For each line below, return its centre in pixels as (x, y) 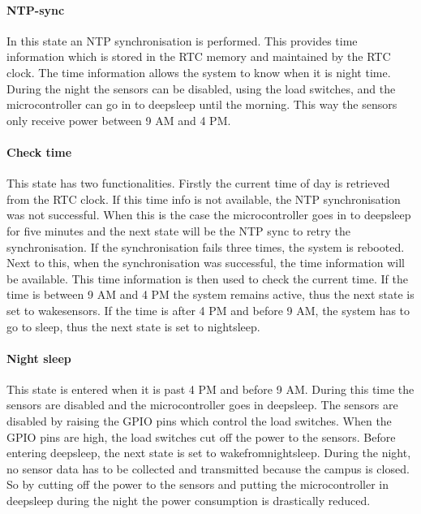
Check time (39, 151)
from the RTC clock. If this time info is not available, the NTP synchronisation (204, 199)
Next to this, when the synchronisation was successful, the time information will (206, 263)
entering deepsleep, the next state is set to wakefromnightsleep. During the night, (209, 453)
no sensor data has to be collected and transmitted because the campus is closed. (208, 468)
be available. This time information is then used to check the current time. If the (207, 278)
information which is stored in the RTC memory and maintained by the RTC (199, 56)
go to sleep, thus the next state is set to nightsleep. (133, 326)
